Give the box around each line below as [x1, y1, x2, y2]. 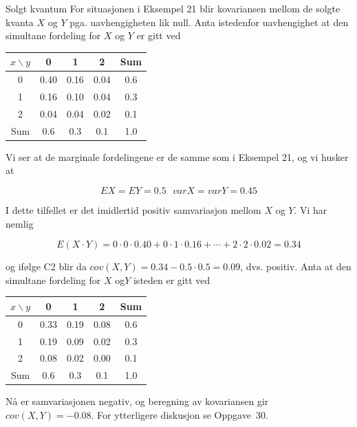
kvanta [6, 14, 34, 29]
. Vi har [294, 202, 327, 217]
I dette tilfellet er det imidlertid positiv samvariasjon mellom [6, 202, 261, 217]
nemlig [6, 216, 34, 230]
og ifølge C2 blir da [6, 259, 87, 274]
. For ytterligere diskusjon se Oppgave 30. [91, 407, 268, 421]
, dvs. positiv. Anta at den [240, 259, 351, 274]
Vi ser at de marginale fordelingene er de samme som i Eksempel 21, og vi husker [6, 149, 349, 164]
